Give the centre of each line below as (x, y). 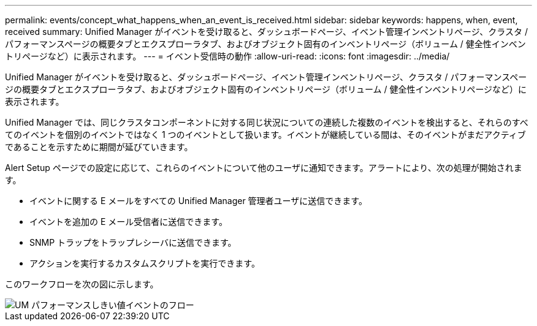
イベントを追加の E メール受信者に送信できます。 (128, 222)
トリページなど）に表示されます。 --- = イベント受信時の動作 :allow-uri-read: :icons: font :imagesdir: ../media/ (227, 56)
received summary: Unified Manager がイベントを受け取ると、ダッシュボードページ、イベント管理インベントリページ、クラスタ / (267, 32)
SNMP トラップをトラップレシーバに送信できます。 (133, 242)
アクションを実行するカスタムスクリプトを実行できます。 (145, 263)
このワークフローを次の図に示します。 (82, 284)
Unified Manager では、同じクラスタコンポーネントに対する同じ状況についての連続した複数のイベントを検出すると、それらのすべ (267, 122)
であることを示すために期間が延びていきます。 (99, 147)
